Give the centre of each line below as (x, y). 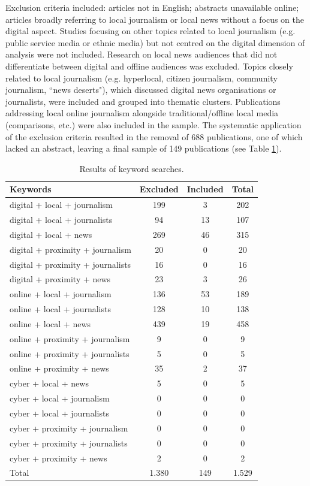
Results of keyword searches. (132, 168)
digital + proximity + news (60, 279)
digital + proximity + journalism (70, 249)
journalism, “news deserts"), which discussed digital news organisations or (141, 90)
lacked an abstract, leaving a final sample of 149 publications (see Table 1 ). (144, 148)
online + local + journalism (61, 294)
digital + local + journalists (61, 219)
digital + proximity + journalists (70, 264)
